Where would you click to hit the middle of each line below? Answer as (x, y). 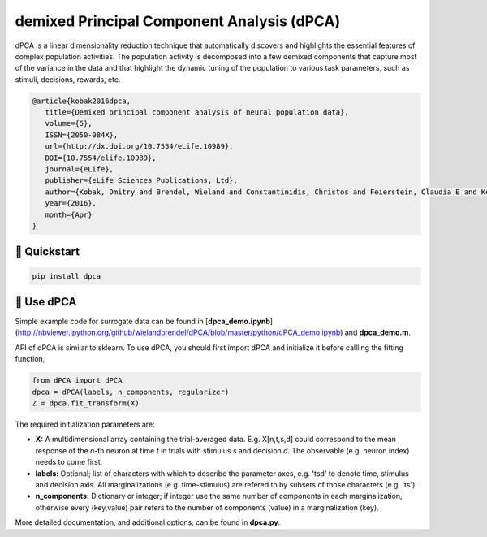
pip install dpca (67, 276)
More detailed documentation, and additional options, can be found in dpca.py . (148, 522)
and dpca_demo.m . (378, 332)
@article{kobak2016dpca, (82, 101)
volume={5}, (69, 123)
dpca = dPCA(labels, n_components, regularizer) (131, 392)
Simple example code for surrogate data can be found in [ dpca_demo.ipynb (143, 322)
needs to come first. (69, 462)
